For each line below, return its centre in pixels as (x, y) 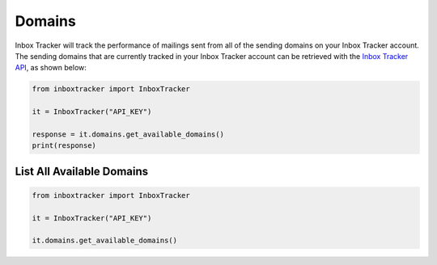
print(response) (64, 146)
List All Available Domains (82, 171)
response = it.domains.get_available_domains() (128, 134)
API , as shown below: (51, 68)
